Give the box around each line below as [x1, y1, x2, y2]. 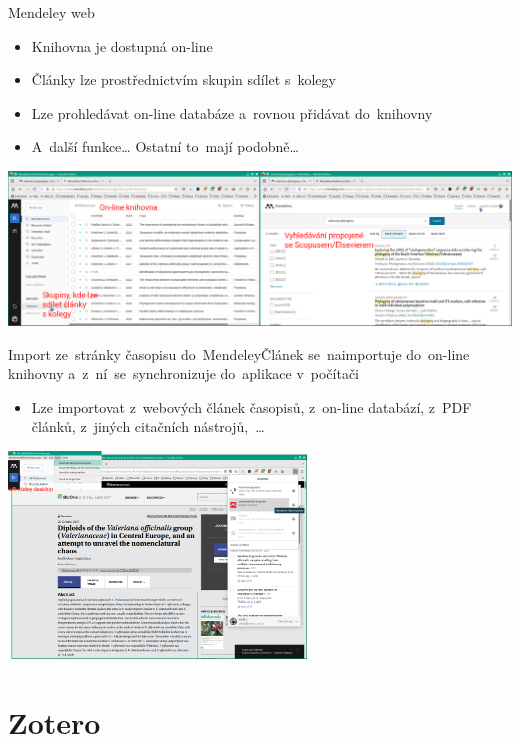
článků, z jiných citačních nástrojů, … [31, 416, 265, 437]
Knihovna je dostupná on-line [31, 35, 213, 56]
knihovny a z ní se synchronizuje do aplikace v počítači [8, 363, 360, 384]
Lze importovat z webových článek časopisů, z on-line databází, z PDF [31, 396, 472, 417]
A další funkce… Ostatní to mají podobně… [31, 136, 299, 157]
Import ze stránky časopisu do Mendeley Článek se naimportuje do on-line [8, 343, 470, 364]
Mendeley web [8, 2, 95, 22]
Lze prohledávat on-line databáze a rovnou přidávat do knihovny [31, 102, 433, 123]
